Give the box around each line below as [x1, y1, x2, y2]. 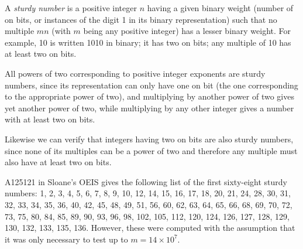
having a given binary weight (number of [147, 2, 294, 13]
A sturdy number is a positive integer [5, 2, 137, 13]
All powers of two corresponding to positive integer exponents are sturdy [5, 67, 266, 79]
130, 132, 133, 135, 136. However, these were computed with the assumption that [5, 221, 295, 234]
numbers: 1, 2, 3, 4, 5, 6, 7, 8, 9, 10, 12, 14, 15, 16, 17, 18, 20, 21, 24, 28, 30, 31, [5, 187, 291, 199]
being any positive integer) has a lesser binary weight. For [83, 25, 291, 37]
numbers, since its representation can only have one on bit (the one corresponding [5, 79, 298, 91]
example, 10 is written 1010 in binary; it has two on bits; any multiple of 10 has [5, 36, 291, 48]
